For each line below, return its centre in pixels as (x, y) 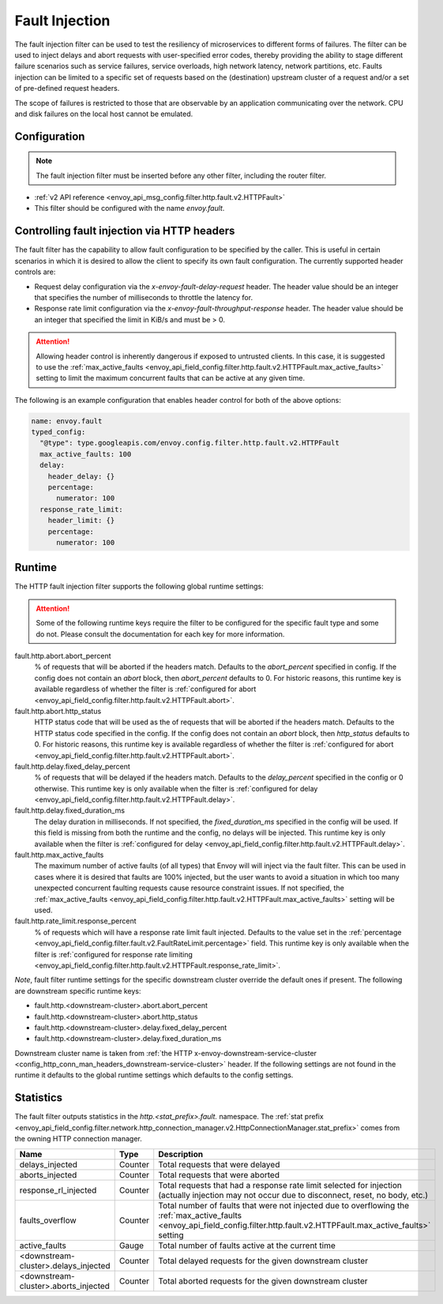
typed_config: (58, 432)
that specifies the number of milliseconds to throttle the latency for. (143, 297)
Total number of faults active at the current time (247, 1246)
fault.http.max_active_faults (59, 855)
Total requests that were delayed (219, 1164)
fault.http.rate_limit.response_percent (76, 921)
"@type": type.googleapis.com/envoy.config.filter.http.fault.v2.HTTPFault (190, 443)
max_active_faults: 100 (86, 454)
